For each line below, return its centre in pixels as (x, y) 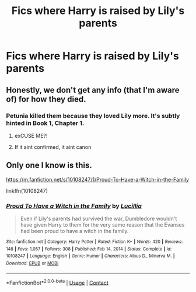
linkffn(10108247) (27, 190)
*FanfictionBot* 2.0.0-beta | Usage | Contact (57, 282)
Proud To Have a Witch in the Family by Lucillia (74, 206)
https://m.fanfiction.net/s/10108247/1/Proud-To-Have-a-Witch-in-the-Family (98, 179)
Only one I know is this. (49, 166)
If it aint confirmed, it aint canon (53, 147)
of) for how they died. (46, 99)
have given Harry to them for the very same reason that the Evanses (102, 225)
